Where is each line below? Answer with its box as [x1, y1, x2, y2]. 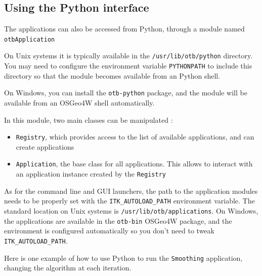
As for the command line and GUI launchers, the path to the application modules [4, 185, 258, 196]
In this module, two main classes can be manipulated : [4, 114, 173, 125]
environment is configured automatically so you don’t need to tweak [4, 225, 214, 236]
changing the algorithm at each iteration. [4, 262, 132, 273]
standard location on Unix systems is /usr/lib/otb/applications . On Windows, [4, 205, 258, 216]
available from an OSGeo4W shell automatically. [4, 97, 155, 108]
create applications [16, 141, 74, 152]
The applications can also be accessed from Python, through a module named [4, 23, 245, 34]
